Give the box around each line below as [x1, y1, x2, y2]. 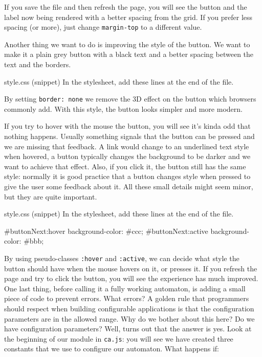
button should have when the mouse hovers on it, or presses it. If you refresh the [4, 263, 257, 273]
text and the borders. [4, 59, 71, 70]
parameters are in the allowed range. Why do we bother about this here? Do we [4, 313, 255, 324]
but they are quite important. [4, 191, 97, 202]
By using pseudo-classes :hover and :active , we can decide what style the [4, 253, 239, 263]
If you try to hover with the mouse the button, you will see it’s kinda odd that [4, 121, 251, 131]
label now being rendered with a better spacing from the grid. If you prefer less [4, 11, 253, 22]
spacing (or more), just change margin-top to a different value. [4, 22, 202, 32]
